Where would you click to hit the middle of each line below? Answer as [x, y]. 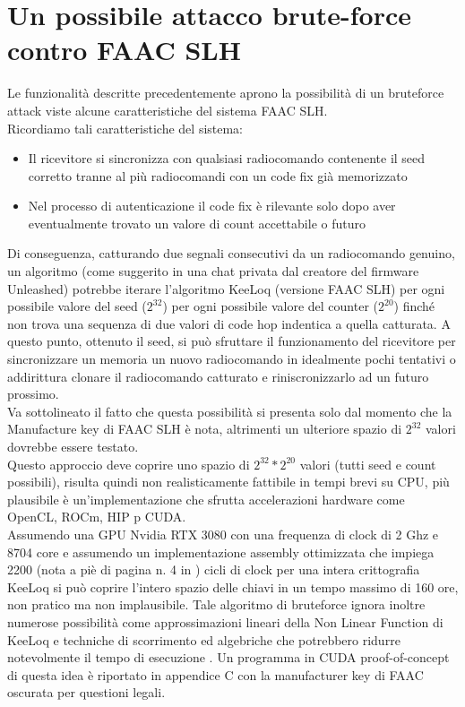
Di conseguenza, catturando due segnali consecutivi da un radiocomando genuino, [231, 253]
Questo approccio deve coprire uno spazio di [129, 464]
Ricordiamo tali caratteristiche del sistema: [125, 128]
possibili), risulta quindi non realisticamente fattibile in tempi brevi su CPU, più [228, 482]
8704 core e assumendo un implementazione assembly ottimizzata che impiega [221, 552]
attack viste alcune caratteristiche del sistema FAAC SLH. [168, 110]
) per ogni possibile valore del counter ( [270, 306]
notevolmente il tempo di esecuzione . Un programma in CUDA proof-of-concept [228, 657]
